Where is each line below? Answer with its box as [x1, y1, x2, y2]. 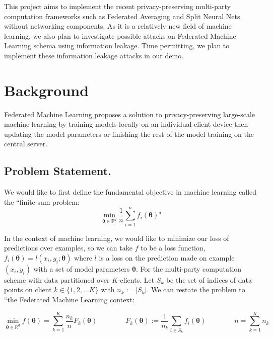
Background [4, 79, 89, 100]
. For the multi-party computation [135, 263, 242, 274]
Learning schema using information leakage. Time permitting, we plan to [4, 40, 230, 51]
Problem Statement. [4, 163, 111, 179]
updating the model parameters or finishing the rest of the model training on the [4, 128, 254, 139]
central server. [4, 138, 48, 149]
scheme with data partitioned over [4, 274, 110, 285]
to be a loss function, [141, 242, 206, 253]
